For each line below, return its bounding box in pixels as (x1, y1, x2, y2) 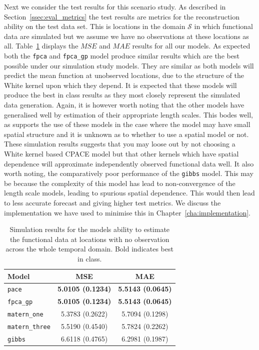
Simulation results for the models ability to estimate (9, 224, 170, 234)
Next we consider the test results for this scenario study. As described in (4, 1, 226, 11)
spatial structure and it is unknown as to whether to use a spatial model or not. (4, 128, 249, 139)
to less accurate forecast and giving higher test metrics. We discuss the (4, 197, 221, 207)
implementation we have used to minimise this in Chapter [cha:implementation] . (4, 207, 251, 217)
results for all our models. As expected (132, 40, 250, 51)
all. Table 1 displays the (4, 40, 78, 51)
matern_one (7, 311, 43, 318)
